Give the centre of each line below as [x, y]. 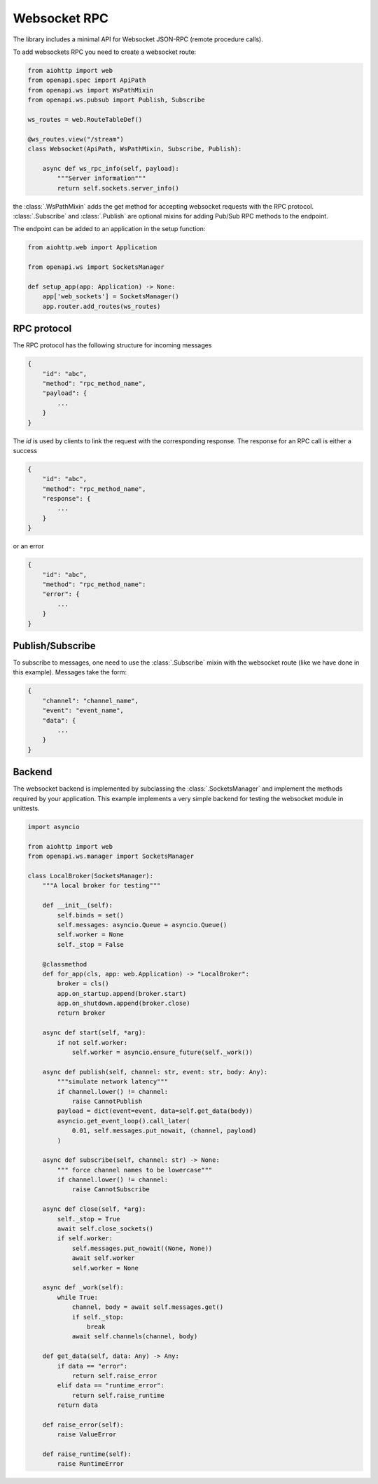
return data [77, 1405]
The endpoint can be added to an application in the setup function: [109, 229]
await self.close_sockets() [105, 1229]
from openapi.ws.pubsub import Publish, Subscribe [117, 100]
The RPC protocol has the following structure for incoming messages [112, 345]
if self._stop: [98, 1317]
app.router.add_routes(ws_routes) [101, 306]
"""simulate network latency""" [112, 1082]
